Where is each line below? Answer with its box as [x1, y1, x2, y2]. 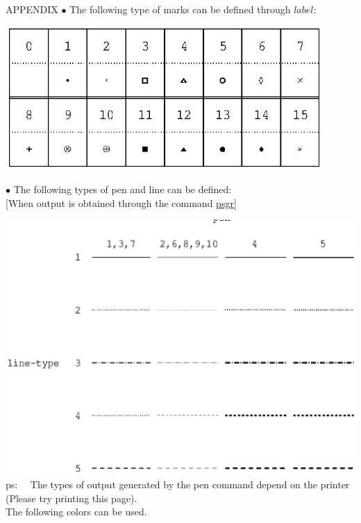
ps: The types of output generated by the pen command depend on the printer [6, 477, 350, 492]
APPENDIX [6, 2, 58, 16]
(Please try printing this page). [6, 490, 137, 505]
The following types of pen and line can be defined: [13, 182, 232, 197]
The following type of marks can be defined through [69, 2, 291, 16]
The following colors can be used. [6, 504, 147, 519]
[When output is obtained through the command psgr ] [6, 195, 237, 210]
